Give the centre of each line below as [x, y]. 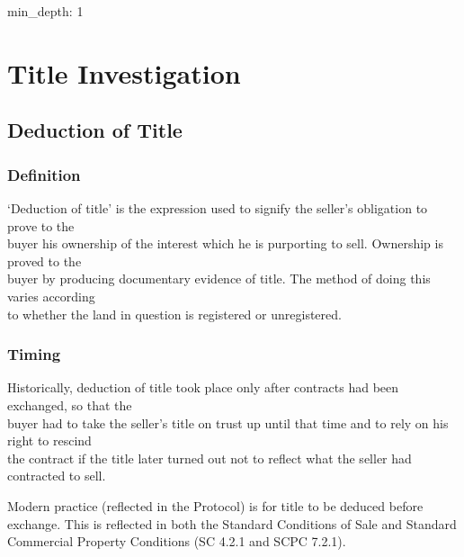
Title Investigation [124, 72]
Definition [44, 174]
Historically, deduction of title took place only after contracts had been [203, 387]
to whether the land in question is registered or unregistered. [174, 314]
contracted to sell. [57, 476]
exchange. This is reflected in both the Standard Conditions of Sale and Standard [232, 523]
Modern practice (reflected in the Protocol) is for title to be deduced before [215, 505]
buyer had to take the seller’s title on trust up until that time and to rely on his [228, 422]
